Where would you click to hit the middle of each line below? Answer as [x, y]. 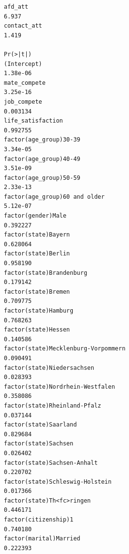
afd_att [16, 7]
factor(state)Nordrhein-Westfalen [60, 387]
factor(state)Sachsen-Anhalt [51, 463]
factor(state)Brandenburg [46, 273]
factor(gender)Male [35, 216]
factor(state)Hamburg [39, 311]
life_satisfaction [33, 121]
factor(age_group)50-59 [42, 178]
